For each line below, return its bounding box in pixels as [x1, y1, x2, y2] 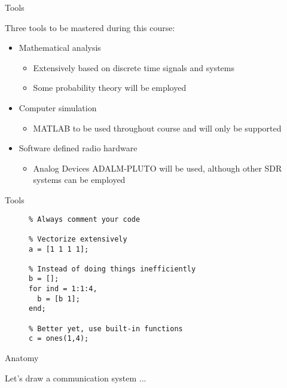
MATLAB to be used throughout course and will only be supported [33, 121, 282, 134]
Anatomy [5, 352, 39, 364]
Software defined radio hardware [19, 142, 138, 154]
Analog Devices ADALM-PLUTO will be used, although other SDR [33, 161, 282, 174]
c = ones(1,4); [29, 334, 89, 343]
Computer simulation [19, 101, 97, 114]
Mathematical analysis [19, 41, 101, 54]
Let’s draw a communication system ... [5, 371, 146, 384]
